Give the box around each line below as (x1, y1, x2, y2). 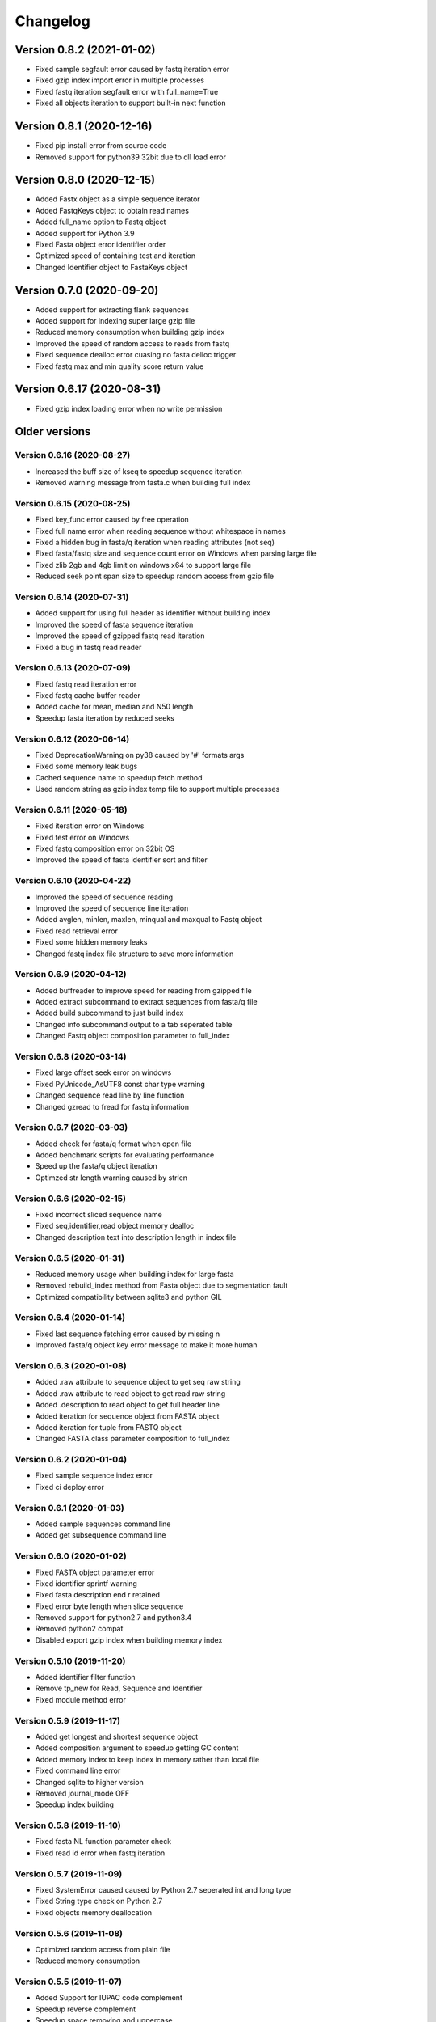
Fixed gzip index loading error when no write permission (35, 404, 223, 413)
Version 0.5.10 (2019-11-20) (15, 1655, 126, 1666)
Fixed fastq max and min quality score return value (35, 361, 204, 371)
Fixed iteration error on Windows (35, 821, 145, 831)
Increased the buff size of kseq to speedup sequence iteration (35, 466, 242, 476)
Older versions (15, 425, 91, 438)
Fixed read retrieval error (35, 926, 119, 936)
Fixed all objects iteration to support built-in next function (35, 98, 226, 108)
